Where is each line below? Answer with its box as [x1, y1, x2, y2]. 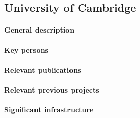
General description [4, 24, 75, 35]
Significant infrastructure [4, 104, 94, 115]
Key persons [4, 44, 48, 55]
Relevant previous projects [4, 84, 99, 95]
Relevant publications [4, 64, 81, 75]
